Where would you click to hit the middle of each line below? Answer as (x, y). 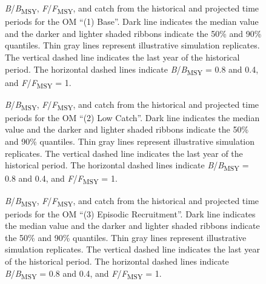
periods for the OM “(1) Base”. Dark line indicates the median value (132, 21)
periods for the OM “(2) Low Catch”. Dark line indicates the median (132, 117)
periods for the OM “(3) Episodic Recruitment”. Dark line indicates (130, 213)
